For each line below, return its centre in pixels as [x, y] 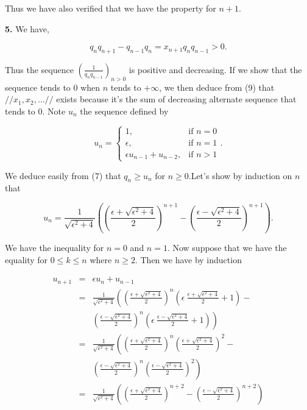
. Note [54, 111]
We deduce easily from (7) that [63, 175]
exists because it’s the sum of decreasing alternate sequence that [176, 99]
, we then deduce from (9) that [217, 87]
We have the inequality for [55, 248]
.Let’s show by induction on [240, 175]
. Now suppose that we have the [227, 248]
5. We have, [27, 28]
